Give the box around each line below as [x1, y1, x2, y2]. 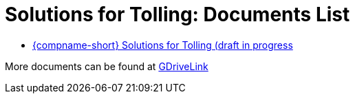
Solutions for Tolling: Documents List [5, 3, 350, 26]
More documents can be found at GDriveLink [5, 60, 208, 72]
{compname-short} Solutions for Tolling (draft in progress [32, 38, 293, 51]
